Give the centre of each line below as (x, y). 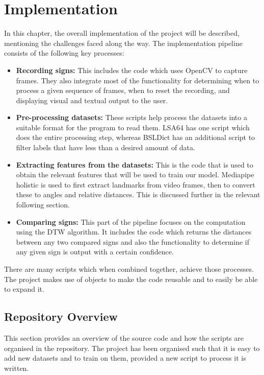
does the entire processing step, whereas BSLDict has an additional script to (136, 137)
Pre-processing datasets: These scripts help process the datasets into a (131, 117)
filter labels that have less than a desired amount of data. (105, 147)
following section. (43, 205)
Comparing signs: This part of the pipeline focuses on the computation (131, 221)
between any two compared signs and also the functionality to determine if (133, 241)
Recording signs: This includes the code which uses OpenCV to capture (132, 70)
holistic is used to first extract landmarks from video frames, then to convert (136, 184)
